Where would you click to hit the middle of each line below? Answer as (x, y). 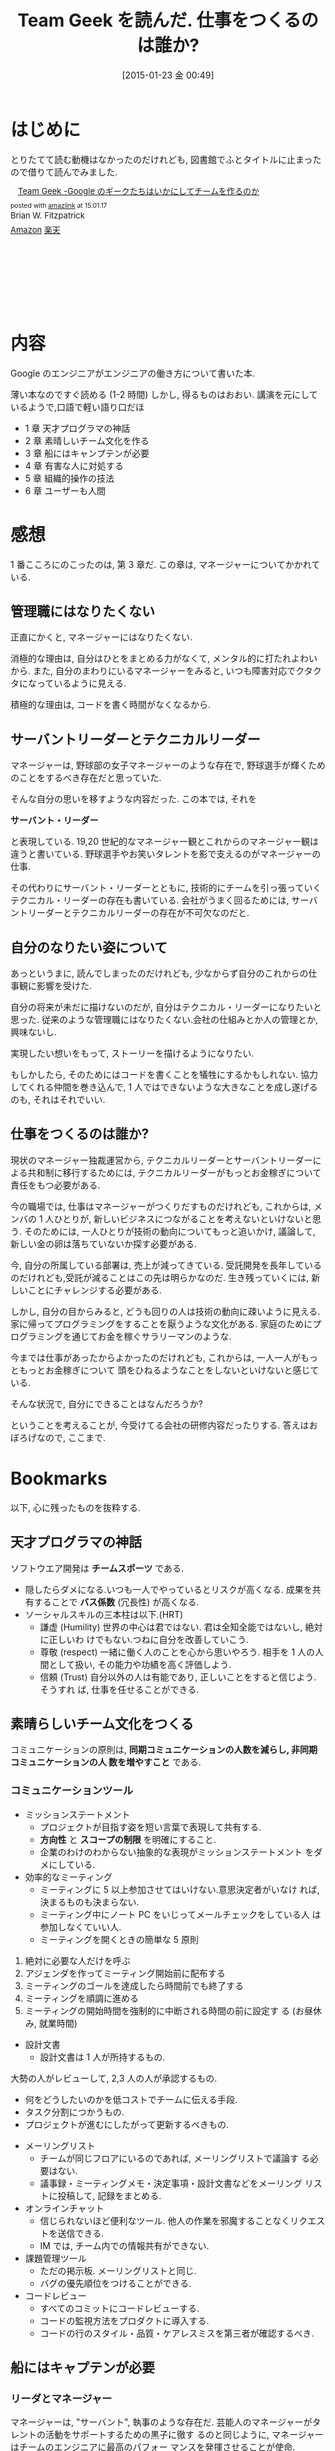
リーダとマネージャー (61, 2398)
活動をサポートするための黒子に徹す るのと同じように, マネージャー (184, 2435)
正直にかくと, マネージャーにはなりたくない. (101, 637)
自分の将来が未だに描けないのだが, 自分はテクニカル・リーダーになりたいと (166, 1007)
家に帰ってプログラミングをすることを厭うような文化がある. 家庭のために (161, 1323)
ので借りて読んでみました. (64, 172)
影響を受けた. (64, 985)
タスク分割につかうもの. (74, 2112)
